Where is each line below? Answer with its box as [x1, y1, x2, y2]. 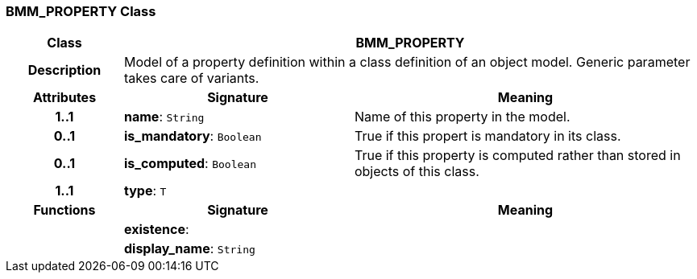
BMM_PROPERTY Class [6, 3, 156, 19]
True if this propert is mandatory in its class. [354, 128, 621, 145]
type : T [123, 183, 167, 199]
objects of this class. [354, 163, 479, 180]
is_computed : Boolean [123, 155, 256, 172]
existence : [123, 221, 189, 238]
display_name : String [123, 240, 255, 257]
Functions [33, 202, 96, 219]
